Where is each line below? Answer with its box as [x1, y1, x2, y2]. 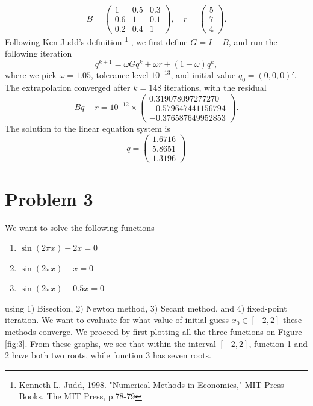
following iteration [5, 47, 72, 60]
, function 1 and [249, 337, 308, 349]
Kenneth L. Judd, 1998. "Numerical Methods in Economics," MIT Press [19, 378, 284, 390]
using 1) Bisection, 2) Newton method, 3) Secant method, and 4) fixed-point [5, 301, 287, 314]
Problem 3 [5, 186, 93, 211]
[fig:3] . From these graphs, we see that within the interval [5, 337, 216, 349]
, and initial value [170, 69, 236, 81]
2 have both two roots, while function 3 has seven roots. [5, 349, 211, 361]
